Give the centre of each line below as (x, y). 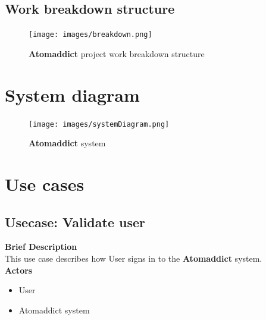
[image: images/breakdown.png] (90, 35)
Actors (19, 270)
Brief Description (41, 247)
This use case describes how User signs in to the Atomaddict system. (134, 258)
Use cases (45, 184)
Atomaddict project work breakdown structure (117, 53)
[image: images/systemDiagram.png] (99, 124)
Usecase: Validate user (75, 222)
